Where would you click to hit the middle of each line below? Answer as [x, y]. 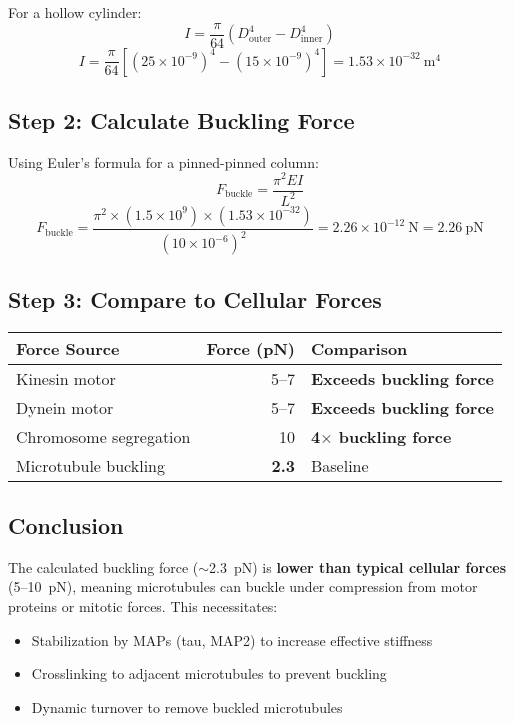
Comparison [359, 348]
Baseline [339, 465]
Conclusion [66, 524]
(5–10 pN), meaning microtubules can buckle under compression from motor [243, 586]
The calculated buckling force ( [103, 566]
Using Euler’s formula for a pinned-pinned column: [163, 161]
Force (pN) [250, 348]
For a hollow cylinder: [75, 12]
